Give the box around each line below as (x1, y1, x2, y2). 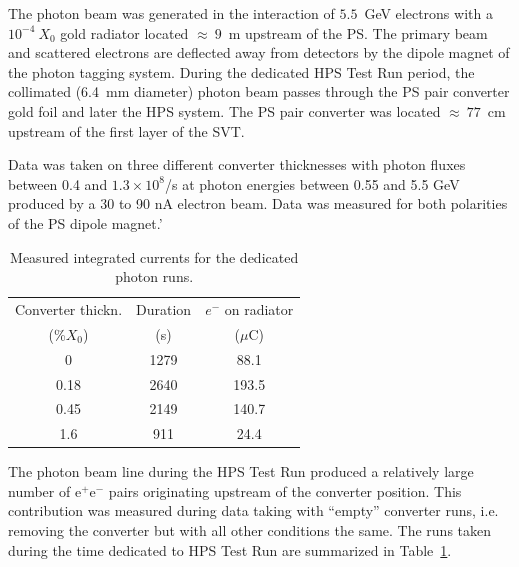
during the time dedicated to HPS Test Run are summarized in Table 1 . (8, 539, 452, 560)
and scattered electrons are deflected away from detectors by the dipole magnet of (8, 42, 510, 63)
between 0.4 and (8, 173, 108, 194)
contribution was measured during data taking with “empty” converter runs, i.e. (8, 500, 499, 521)
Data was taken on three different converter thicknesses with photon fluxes (8, 154, 466, 175)
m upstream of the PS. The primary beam (228, 22, 488, 43)
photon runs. (115, 266, 194, 287)
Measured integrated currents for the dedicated (10, 246, 299, 267)
